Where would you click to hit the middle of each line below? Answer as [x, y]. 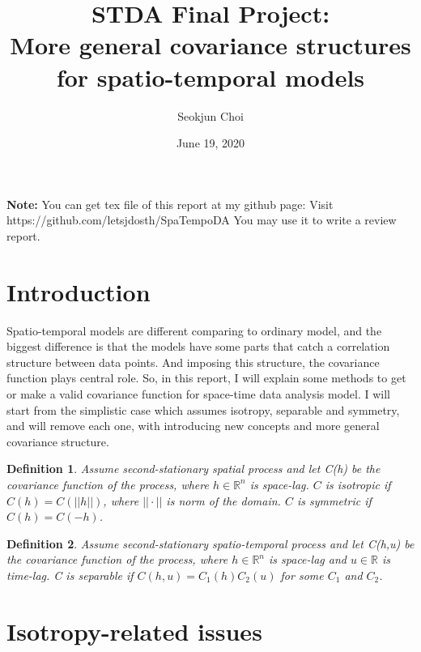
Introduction [79, 291]
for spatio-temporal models [210, 77]
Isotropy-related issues [134, 631]
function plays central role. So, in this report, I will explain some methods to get [206, 378]
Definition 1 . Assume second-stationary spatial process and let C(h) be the [193, 469]
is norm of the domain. [223, 500]
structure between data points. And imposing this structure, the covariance [193, 362]
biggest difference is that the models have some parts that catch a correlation [198, 346]
